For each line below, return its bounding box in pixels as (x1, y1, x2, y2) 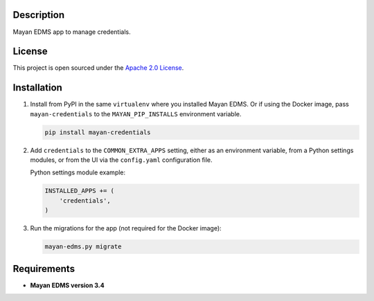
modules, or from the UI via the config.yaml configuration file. (30, 156, 213, 164)
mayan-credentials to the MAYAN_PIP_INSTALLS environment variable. (30, 109, 242, 118)
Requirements (12, 263, 75, 275)
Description (12, 9, 65, 21)
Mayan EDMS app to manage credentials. (12, 28, 131, 36)
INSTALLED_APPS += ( (44, 187, 114, 195)
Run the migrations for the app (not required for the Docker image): (30, 224, 222, 232)
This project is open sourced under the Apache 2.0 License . (12, 64, 184, 72)
